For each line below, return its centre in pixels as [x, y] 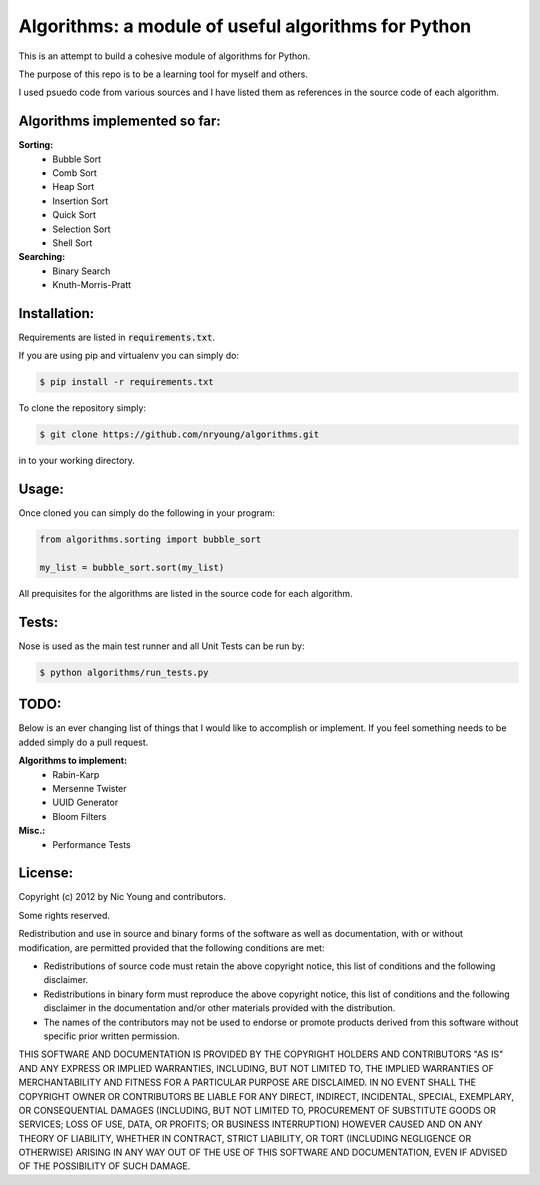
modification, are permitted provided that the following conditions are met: [171, 947]
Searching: [42, 257]
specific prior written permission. [111, 1036]
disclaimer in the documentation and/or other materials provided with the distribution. [219, 1008]
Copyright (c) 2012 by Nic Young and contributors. [122, 897]
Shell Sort [72, 242]
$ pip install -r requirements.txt [126, 382]
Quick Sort [74, 215]
